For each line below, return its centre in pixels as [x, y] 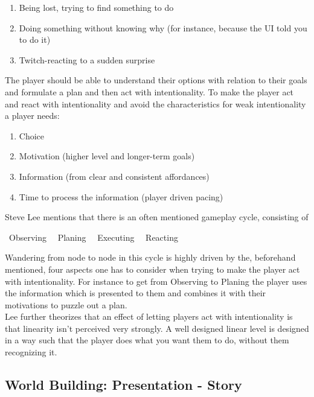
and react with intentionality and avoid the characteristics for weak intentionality [155, 103]
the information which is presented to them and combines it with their [136, 293]
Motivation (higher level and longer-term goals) [107, 156]
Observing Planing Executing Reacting [93, 237]
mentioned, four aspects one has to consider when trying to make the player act [152, 269]
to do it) [35, 40]
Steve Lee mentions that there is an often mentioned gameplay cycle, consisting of [157, 217]
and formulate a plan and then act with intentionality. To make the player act [149, 91]
